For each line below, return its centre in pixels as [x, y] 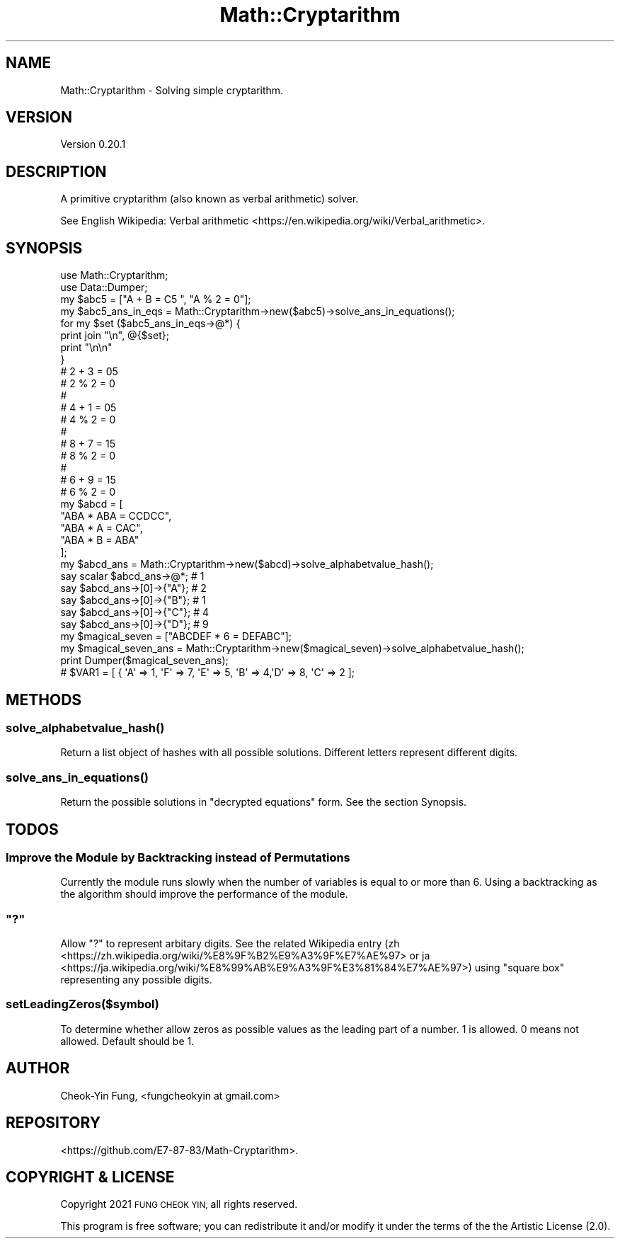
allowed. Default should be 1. [127, 1041]
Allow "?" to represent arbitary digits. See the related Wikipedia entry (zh [230, 944]
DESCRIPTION [56, 171]
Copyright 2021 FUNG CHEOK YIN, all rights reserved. [179, 1204]
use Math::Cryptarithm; [114, 275]
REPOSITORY [53, 1123]
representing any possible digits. [136, 980]
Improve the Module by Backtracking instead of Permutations [178, 857]
